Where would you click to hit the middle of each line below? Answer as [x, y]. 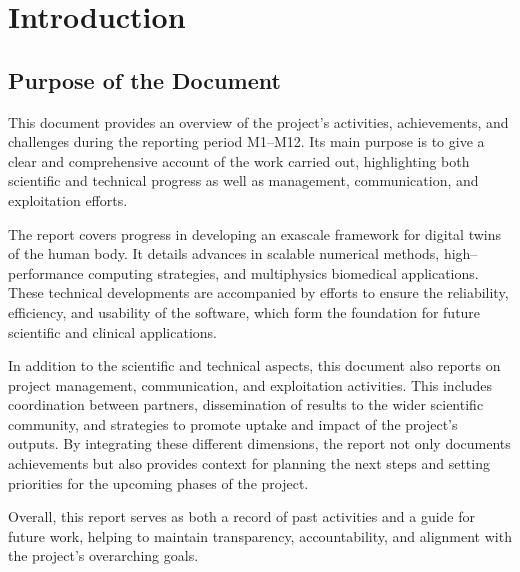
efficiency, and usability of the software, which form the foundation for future [244, 311]
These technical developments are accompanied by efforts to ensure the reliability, [258, 292]
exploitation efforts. [68, 199]
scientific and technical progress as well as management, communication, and [243, 180]
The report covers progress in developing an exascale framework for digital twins [255, 233]
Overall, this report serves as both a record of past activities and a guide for [242, 516]
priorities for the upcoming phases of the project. [158, 482]
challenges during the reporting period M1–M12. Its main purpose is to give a [246, 141]
